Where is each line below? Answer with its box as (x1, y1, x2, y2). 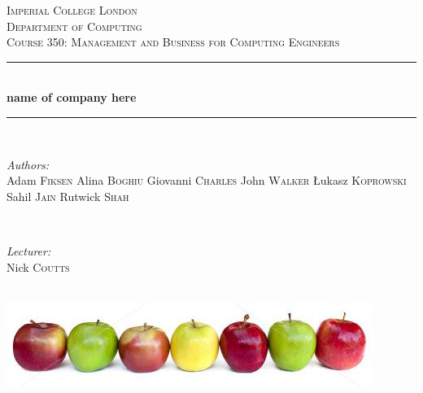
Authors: (7, 155, 50, 172)
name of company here (7, 89, 137, 106)
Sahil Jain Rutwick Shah (7, 187, 129, 204)
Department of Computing (7, 17, 142, 34)
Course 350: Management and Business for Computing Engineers (7, 33, 340, 50)
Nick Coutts (7, 258, 70, 275)
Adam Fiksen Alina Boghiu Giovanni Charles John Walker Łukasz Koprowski (7, 172, 407, 189)
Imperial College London (7, 2, 137, 18)
